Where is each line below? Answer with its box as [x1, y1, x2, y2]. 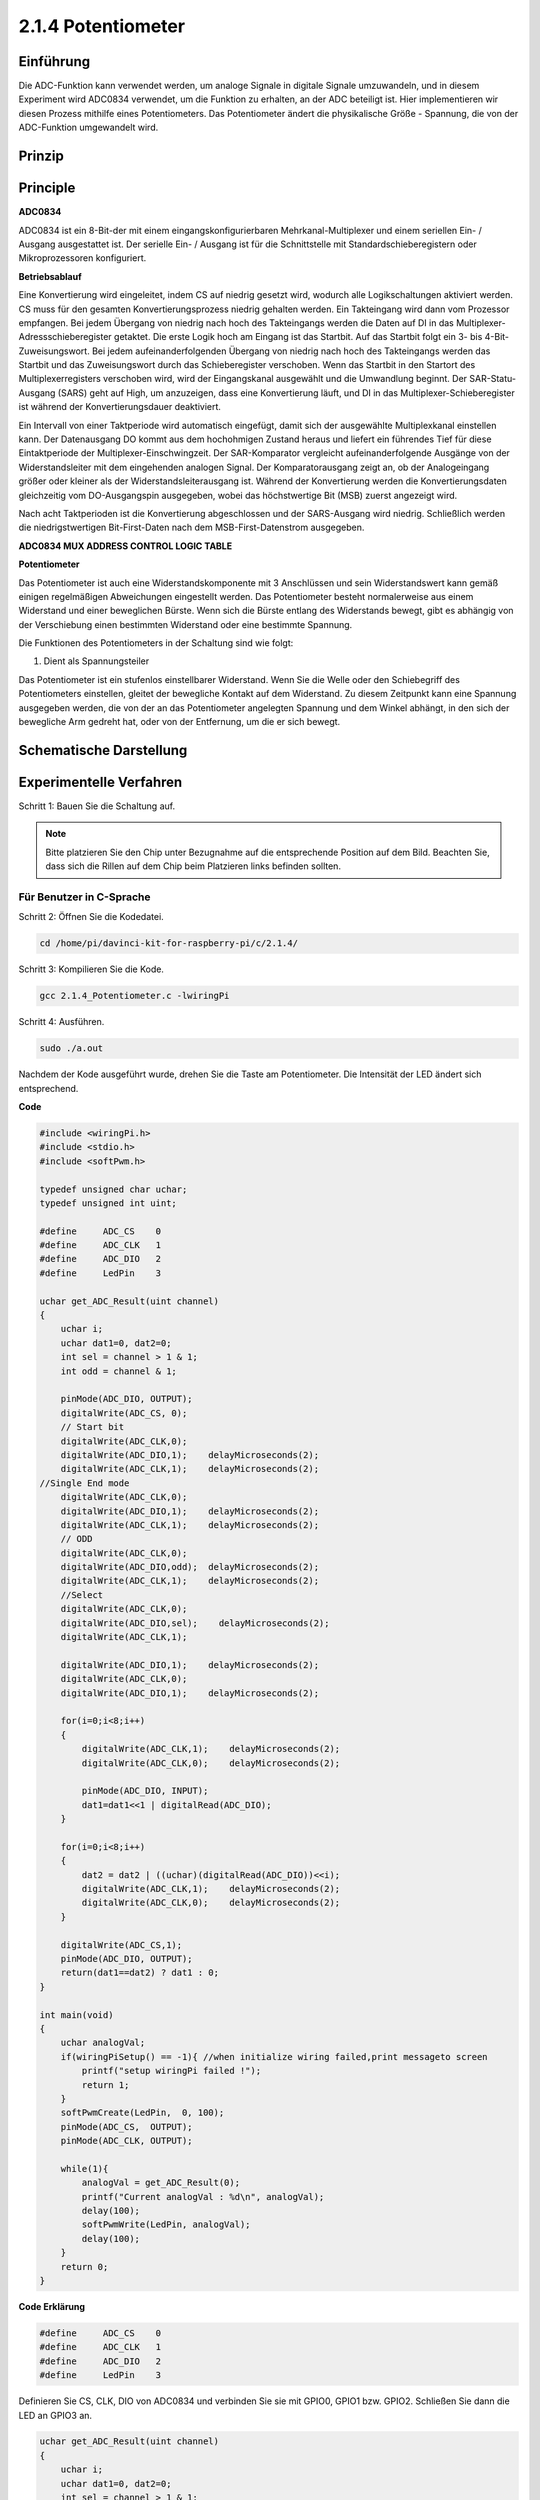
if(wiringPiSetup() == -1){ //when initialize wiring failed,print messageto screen [60, 2051, 489, 2062]
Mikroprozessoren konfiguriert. [18, 252, 147, 264]
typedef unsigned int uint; [39, 1197, 177, 1209]
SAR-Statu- [469, 373, 517, 385]
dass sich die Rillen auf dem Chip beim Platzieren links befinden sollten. [45, 860, 342, 872]
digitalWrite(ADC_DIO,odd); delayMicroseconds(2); [60, 1561, 320, 1573]
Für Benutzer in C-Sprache [18, 890, 151, 904]
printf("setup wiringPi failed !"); [81, 2065, 262, 2077]
